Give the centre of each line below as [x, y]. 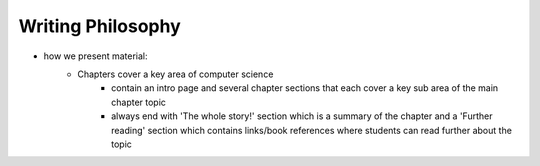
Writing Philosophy [100, 26]
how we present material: [96, 56]
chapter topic [139, 102]
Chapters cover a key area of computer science [175, 74]
